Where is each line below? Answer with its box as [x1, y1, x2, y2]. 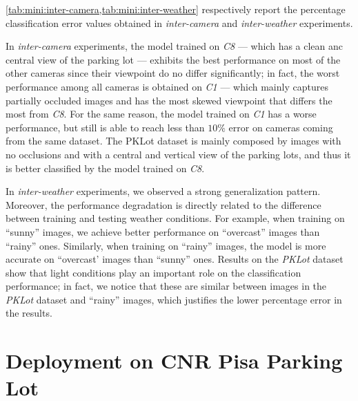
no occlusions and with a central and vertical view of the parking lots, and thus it [6, 147, 351, 161]
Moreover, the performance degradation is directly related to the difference [6, 197, 321, 212]
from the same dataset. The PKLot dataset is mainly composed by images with [6, 133, 341, 148]
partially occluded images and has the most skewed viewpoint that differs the [6, 93, 332, 107]
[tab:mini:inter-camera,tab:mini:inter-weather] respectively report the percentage [6, 2, 346, 16]
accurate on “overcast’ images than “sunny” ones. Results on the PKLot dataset [6, 252, 344, 266]
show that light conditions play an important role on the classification [6, 265, 301, 279]
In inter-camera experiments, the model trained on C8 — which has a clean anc [6, 39, 344, 53]
